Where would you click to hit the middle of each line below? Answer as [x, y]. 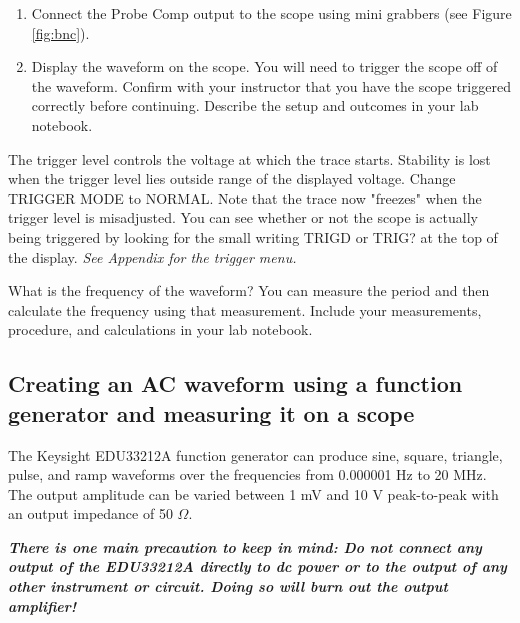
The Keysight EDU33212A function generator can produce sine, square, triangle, [255, 454]
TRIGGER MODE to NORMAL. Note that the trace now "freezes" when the [245, 197]
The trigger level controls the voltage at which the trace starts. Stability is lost [249, 158]
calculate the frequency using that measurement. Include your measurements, [245, 309]
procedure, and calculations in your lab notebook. [160, 329]
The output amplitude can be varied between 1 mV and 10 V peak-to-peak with [253, 493]
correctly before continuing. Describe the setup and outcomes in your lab [255, 105]
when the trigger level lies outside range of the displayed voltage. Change [232, 178]
